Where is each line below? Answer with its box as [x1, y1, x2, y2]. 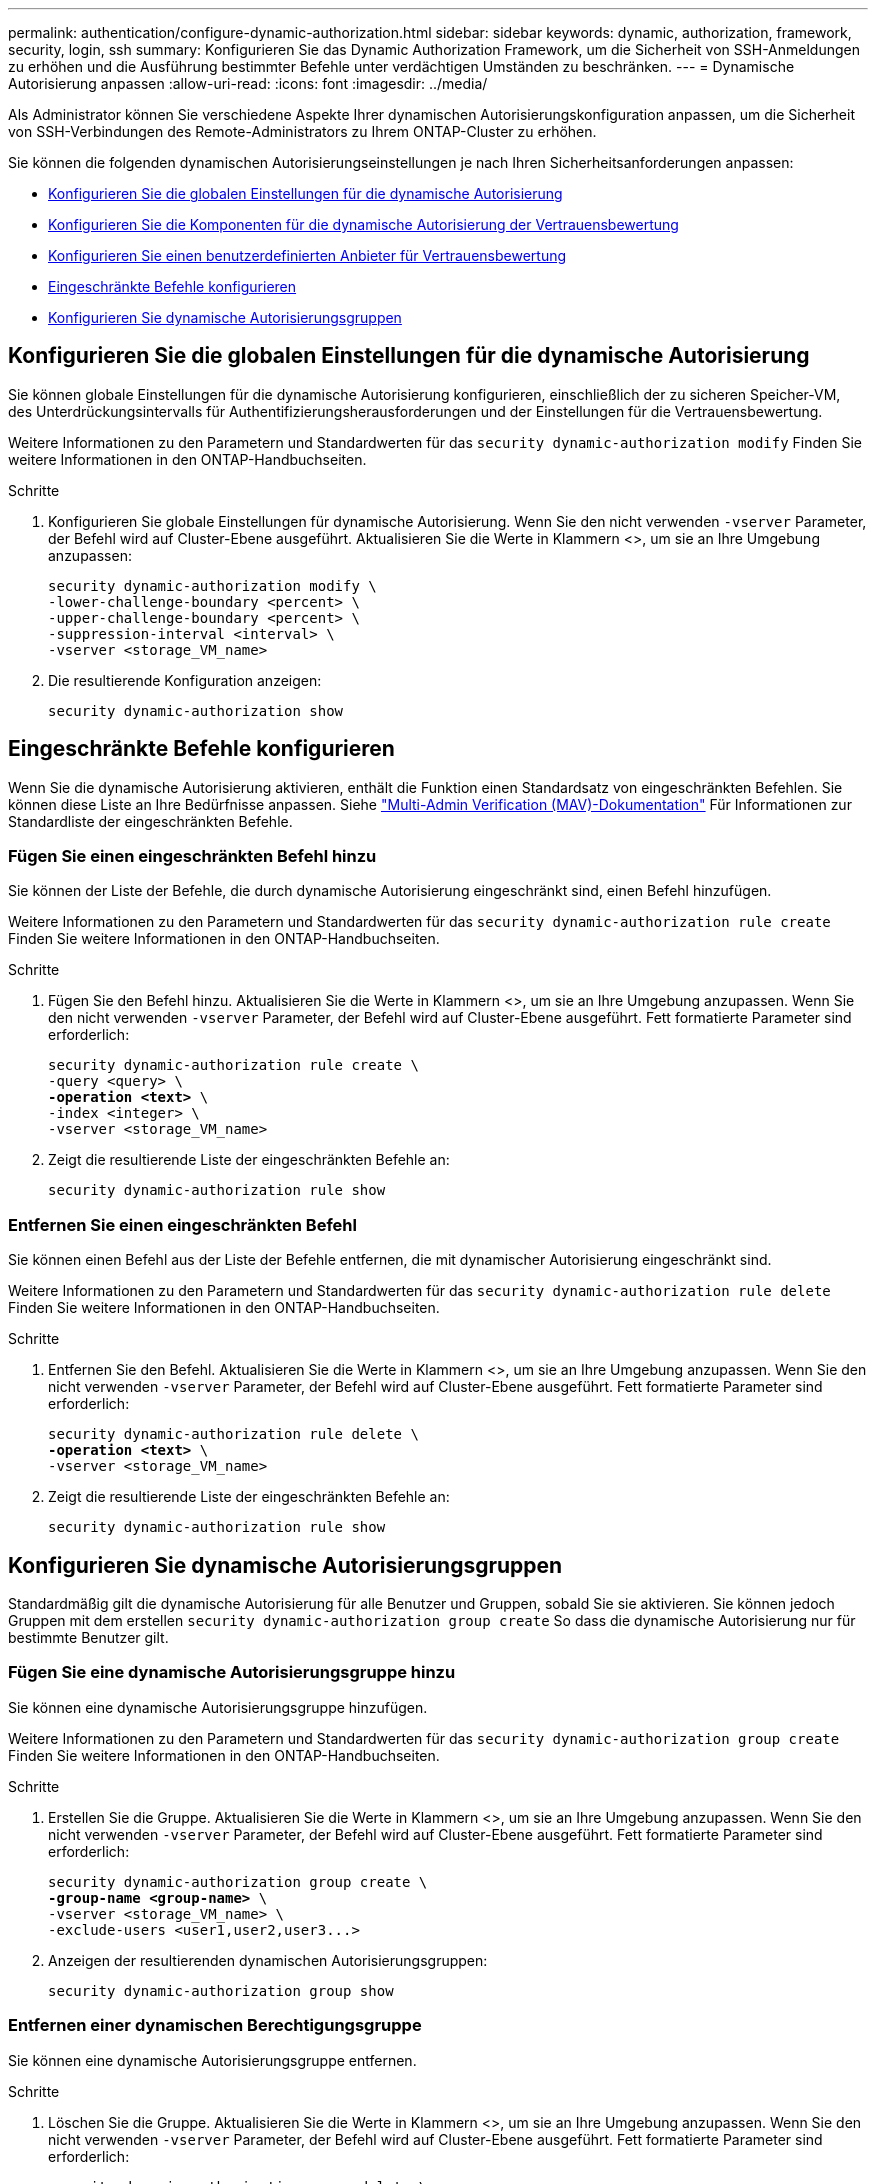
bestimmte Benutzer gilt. [8, 1629, 169, 1647]
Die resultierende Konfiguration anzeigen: [48, 671, 322, 689]
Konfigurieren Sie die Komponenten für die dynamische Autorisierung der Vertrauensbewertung [48, 216, 679, 233]
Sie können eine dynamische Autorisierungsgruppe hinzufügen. [8, 1698, 428, 1716]
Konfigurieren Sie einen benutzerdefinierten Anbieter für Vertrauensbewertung [48, 247, 567, 264]
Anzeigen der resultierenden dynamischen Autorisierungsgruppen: [48, 1951, 488, 1969]
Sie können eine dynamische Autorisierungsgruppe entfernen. [8, 2051, 417, 2069]
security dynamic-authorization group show [48, 1982, 394, 1999]
